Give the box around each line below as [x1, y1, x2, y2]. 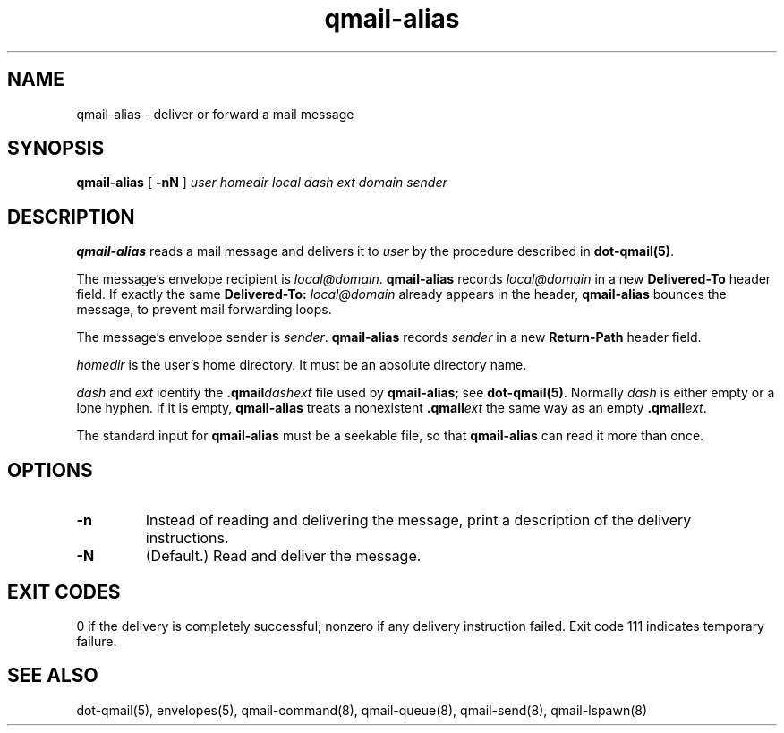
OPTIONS [7, 458, 93, 482]
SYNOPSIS [7, 137, 105, 160]
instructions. [145, 529, 229, 548]
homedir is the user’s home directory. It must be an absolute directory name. [76, 357, 527, 373]
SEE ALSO [7, 664, 98, 687]
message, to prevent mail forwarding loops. [76, 302, 332, 318]
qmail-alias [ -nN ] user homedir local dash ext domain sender [76, 175, 447, 191]
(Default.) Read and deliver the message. [145, 547, 422, 566]
